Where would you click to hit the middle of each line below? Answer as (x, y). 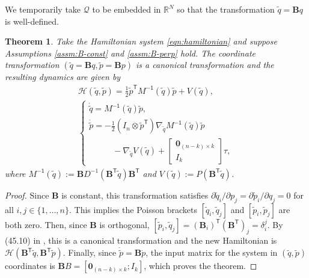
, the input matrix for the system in (212, 252)
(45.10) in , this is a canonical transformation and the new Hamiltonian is (141, 240)
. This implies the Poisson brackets (133, 209)
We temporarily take (43, 9)
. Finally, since (90, 252)
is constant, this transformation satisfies (135, 195)
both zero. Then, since (46, 224)
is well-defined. (32, 21)
